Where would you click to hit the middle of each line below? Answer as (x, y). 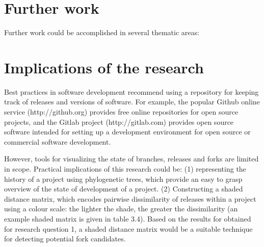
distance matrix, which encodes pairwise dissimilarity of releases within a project (130, 198)
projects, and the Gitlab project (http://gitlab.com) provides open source (119, 121)
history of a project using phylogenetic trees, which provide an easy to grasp (123, 179)
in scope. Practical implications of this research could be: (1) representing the (125, 169)
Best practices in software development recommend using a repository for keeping (131, 91)
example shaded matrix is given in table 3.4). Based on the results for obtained (128, 218)
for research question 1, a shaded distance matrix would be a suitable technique (128, 228)
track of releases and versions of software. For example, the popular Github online (132, 102)
